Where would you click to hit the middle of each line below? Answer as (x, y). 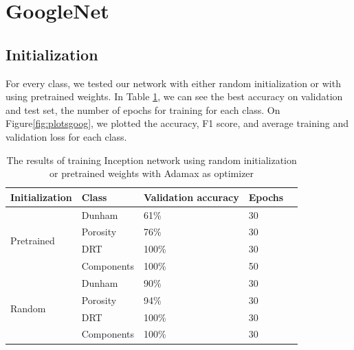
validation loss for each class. (66, 136)
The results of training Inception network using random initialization (152, 160)
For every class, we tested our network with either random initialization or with (173, 83)
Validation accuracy (191, 197)
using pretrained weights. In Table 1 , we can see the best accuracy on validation (174, 96)
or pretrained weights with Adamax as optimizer (152, 173)
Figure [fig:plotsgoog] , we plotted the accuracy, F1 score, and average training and (177, 123)
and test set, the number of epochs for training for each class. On (143, 109)
